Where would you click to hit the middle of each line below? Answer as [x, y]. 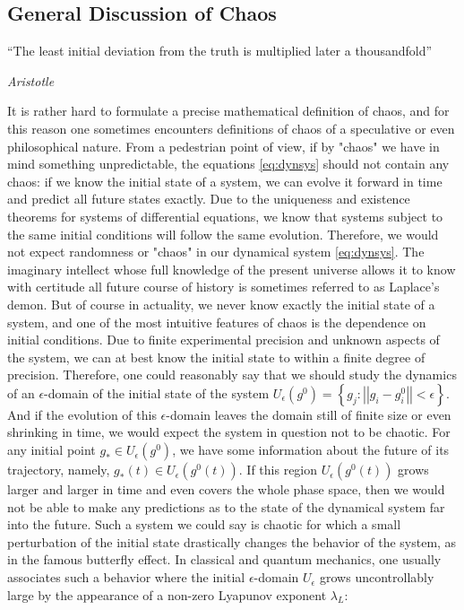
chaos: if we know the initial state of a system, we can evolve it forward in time [225, 181]
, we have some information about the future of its [311, 450]
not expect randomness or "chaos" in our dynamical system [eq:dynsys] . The [216, 252]
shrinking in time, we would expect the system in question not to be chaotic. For [229, 432]
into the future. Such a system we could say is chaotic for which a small [204, 524]
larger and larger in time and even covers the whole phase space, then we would [226, 489]
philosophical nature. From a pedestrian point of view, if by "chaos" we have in [223, 146]
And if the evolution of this [82, 414]
